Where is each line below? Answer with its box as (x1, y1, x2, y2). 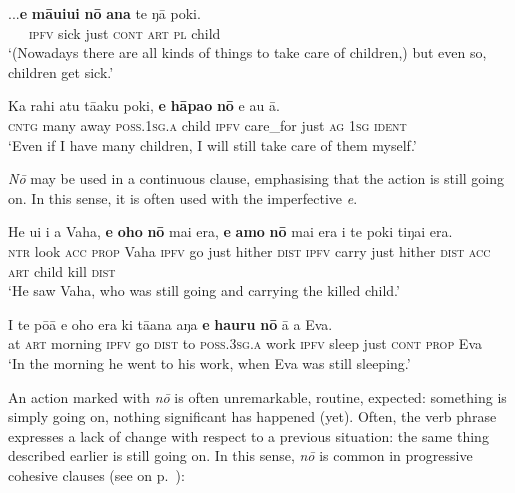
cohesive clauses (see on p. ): (8, 464, 185, 485)
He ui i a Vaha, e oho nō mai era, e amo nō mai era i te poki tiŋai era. (8, 221, 453, 242)
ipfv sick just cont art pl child (29, 22, 221, 43)
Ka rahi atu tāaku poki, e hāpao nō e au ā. (8, 95, 280, 116)
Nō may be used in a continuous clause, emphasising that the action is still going (8, 168, 505, 189)
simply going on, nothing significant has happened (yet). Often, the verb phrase (8, 406, 497, 427)
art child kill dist (8, 260, 116, 281)
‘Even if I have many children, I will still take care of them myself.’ (8, 134, 417, 155)
